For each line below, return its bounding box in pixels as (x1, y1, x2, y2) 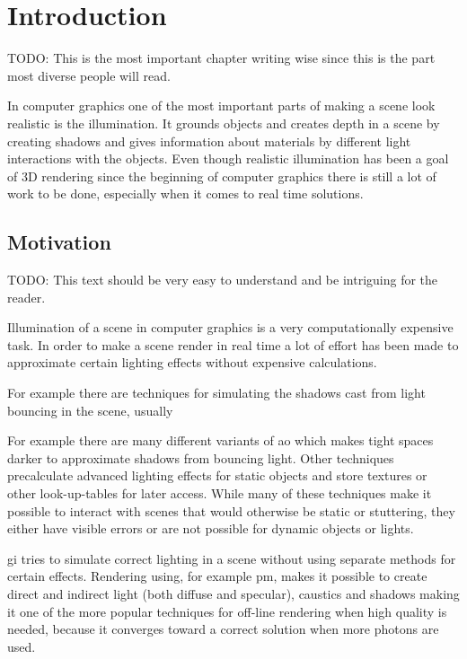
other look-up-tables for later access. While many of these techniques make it (7, 484, 432, 503)
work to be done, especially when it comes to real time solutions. (7, 184, 364, 203)
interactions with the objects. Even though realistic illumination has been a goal (7, 149, 449, 168)
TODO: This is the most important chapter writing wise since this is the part (7, 48, 436, 67)
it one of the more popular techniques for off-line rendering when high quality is (7, 602, 447, 620)
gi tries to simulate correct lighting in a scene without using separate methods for (7, 549, 456, 567)
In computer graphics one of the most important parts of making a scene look (7, 96, 436, 115)
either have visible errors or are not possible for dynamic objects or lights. (7, 519, 414, 538)
